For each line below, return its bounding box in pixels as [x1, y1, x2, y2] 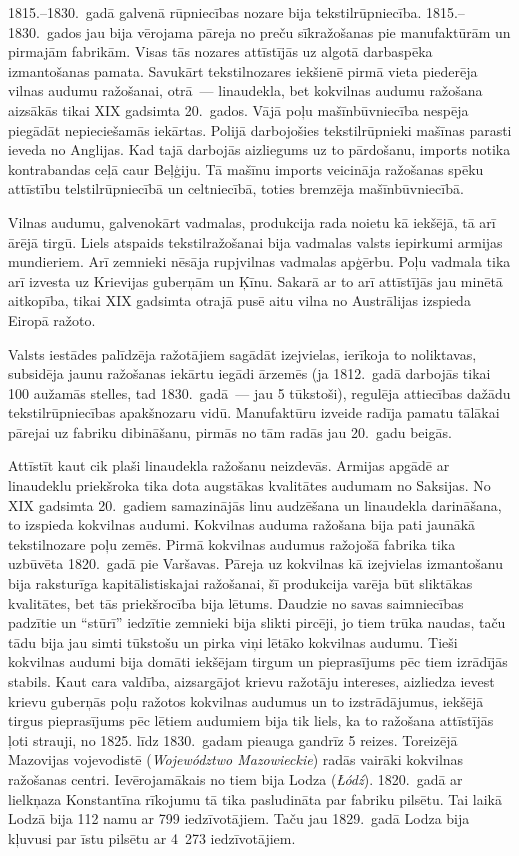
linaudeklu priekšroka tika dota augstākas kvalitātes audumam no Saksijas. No [8, 475, 491, 496]
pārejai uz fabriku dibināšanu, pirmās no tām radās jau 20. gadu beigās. [8, 421, 452, 442]
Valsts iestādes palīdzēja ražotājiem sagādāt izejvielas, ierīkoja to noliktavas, [8, 343, 477, 364]
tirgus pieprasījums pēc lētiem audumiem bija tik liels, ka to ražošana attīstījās [8, 710, 494, 731]
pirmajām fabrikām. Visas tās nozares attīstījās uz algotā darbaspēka [8, 41, 433, 62]
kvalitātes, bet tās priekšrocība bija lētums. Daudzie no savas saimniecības [8, 592, 464, 613]
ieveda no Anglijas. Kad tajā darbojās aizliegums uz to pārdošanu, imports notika [8, 139, 511, 160]
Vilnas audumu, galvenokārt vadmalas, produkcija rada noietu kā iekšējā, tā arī [8, 211, 496, 232]
